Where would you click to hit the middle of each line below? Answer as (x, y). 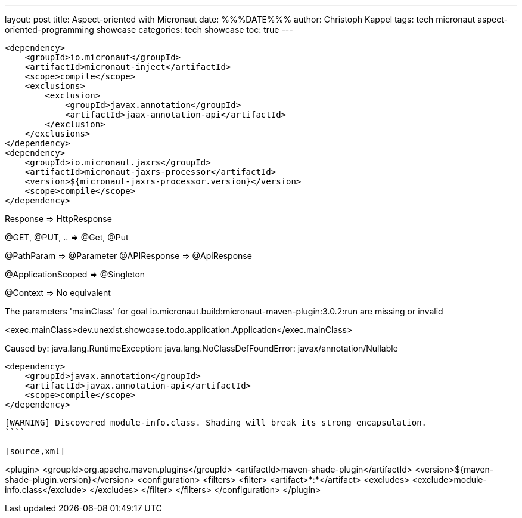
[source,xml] (35, 451)
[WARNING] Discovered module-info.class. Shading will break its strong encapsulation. (216, 423)
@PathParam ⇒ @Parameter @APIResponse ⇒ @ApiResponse (128, 256)
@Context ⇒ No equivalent (58, 293)
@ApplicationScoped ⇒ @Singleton (75, 274)
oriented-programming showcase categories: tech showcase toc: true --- (149, 30)
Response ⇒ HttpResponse (58, 219)
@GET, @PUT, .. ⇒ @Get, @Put (67, 237)
